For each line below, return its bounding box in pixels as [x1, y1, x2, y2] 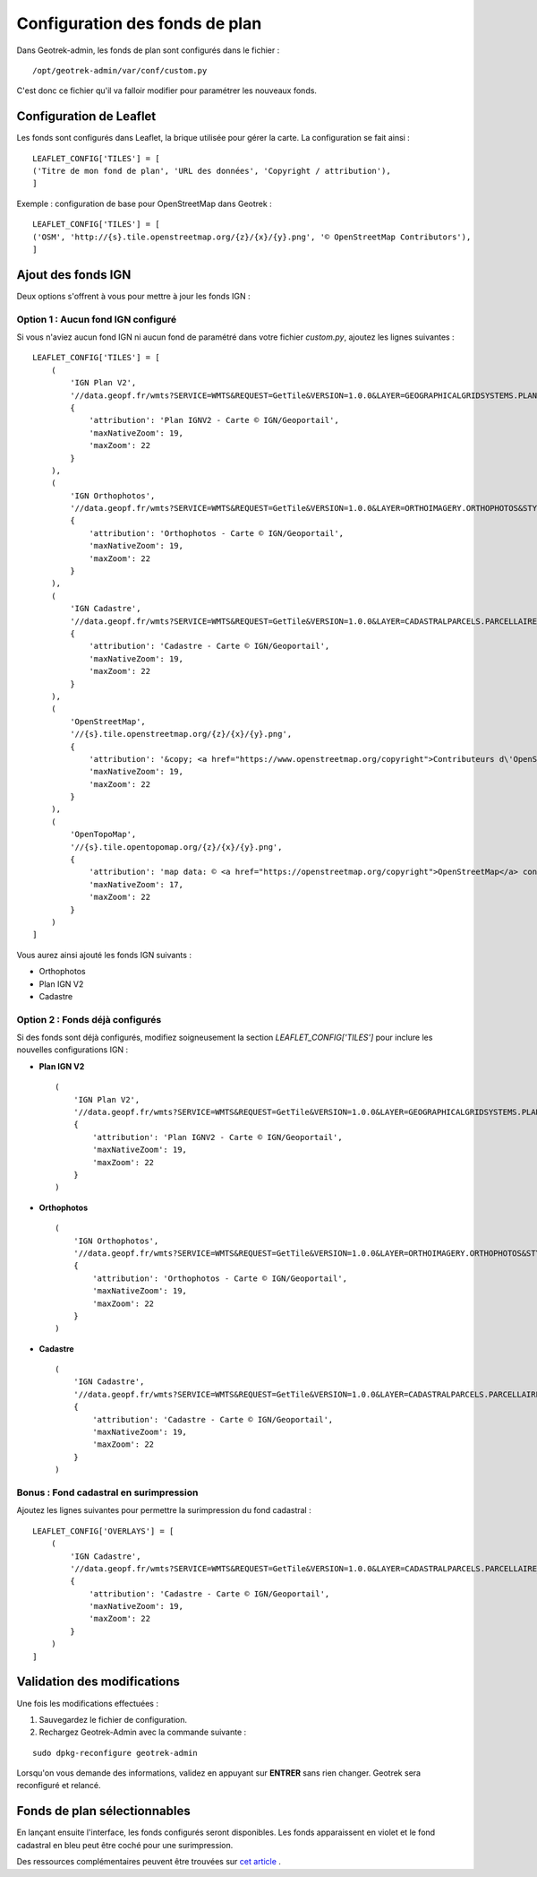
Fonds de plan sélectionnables [16, 1803, 192, 1819]
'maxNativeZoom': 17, [89, 879, 183, 889]
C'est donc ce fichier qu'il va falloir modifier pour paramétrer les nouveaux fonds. [16, 85, 318, 96]
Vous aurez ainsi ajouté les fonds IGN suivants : [16, 949, 192, 960]
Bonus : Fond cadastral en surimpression [16, 1486, 199, 1499]
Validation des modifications [16, 1674, 181, 1690]
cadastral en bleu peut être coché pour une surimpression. [16, 1839, 234, 1850]
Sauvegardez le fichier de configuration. [38, 1714, 188, 1725]
